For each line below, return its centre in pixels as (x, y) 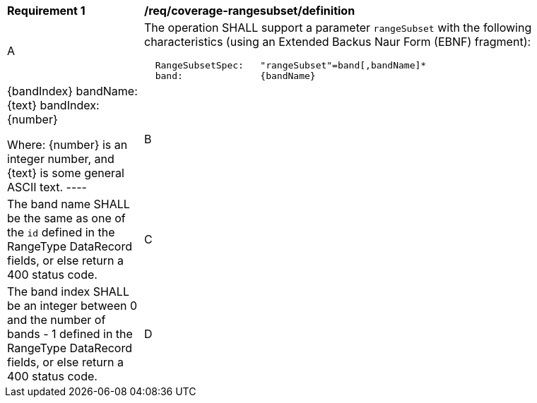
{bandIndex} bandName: (72, 91)
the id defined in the (61, 232)
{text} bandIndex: (53, 105)
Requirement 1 (46, 11)
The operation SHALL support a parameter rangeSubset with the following (338, 28)
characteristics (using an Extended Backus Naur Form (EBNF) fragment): (338, 42)
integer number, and (61, 159)
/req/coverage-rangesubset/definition (250, 11)
